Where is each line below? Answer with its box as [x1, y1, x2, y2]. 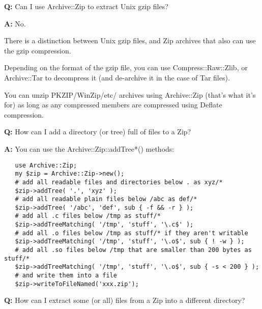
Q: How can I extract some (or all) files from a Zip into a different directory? [4, 295, 245, 305]
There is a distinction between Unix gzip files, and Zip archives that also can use [4, 35, 256, 46]
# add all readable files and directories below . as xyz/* [15, 178, 223, 186]
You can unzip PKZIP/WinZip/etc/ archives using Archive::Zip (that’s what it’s [4, 89, 256, 100]
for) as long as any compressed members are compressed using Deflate [4, 99, 222, 110]
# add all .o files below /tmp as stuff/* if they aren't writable [15, 229, 248, 237]
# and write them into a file [15, 272, 117, 279]
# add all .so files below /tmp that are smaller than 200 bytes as [15, 246, 252, 254]
